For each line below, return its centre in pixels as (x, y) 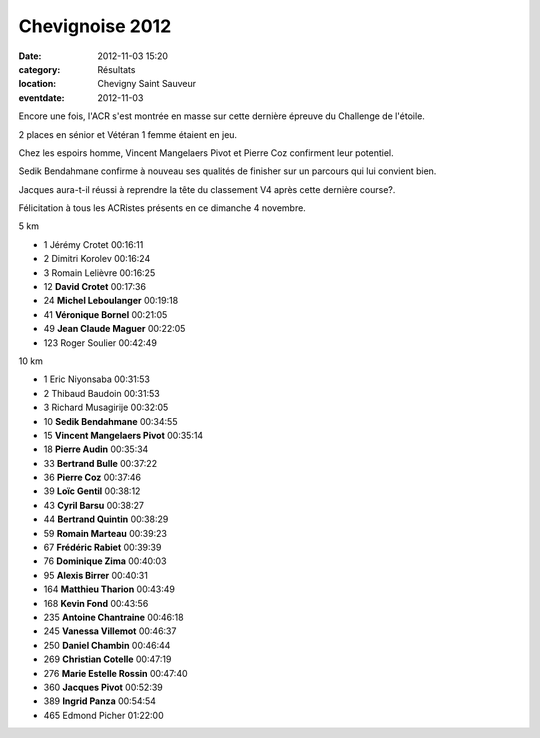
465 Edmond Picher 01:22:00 (103, 715)
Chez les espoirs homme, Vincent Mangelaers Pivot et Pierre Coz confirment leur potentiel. (206, 152)
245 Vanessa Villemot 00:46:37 (110, 631)
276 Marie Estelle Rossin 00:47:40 (116, 673)
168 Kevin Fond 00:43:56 (96, 603)
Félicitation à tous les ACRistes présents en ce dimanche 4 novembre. (162, 208)
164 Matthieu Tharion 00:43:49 (109, 589)
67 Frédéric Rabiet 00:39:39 (102, 547)
